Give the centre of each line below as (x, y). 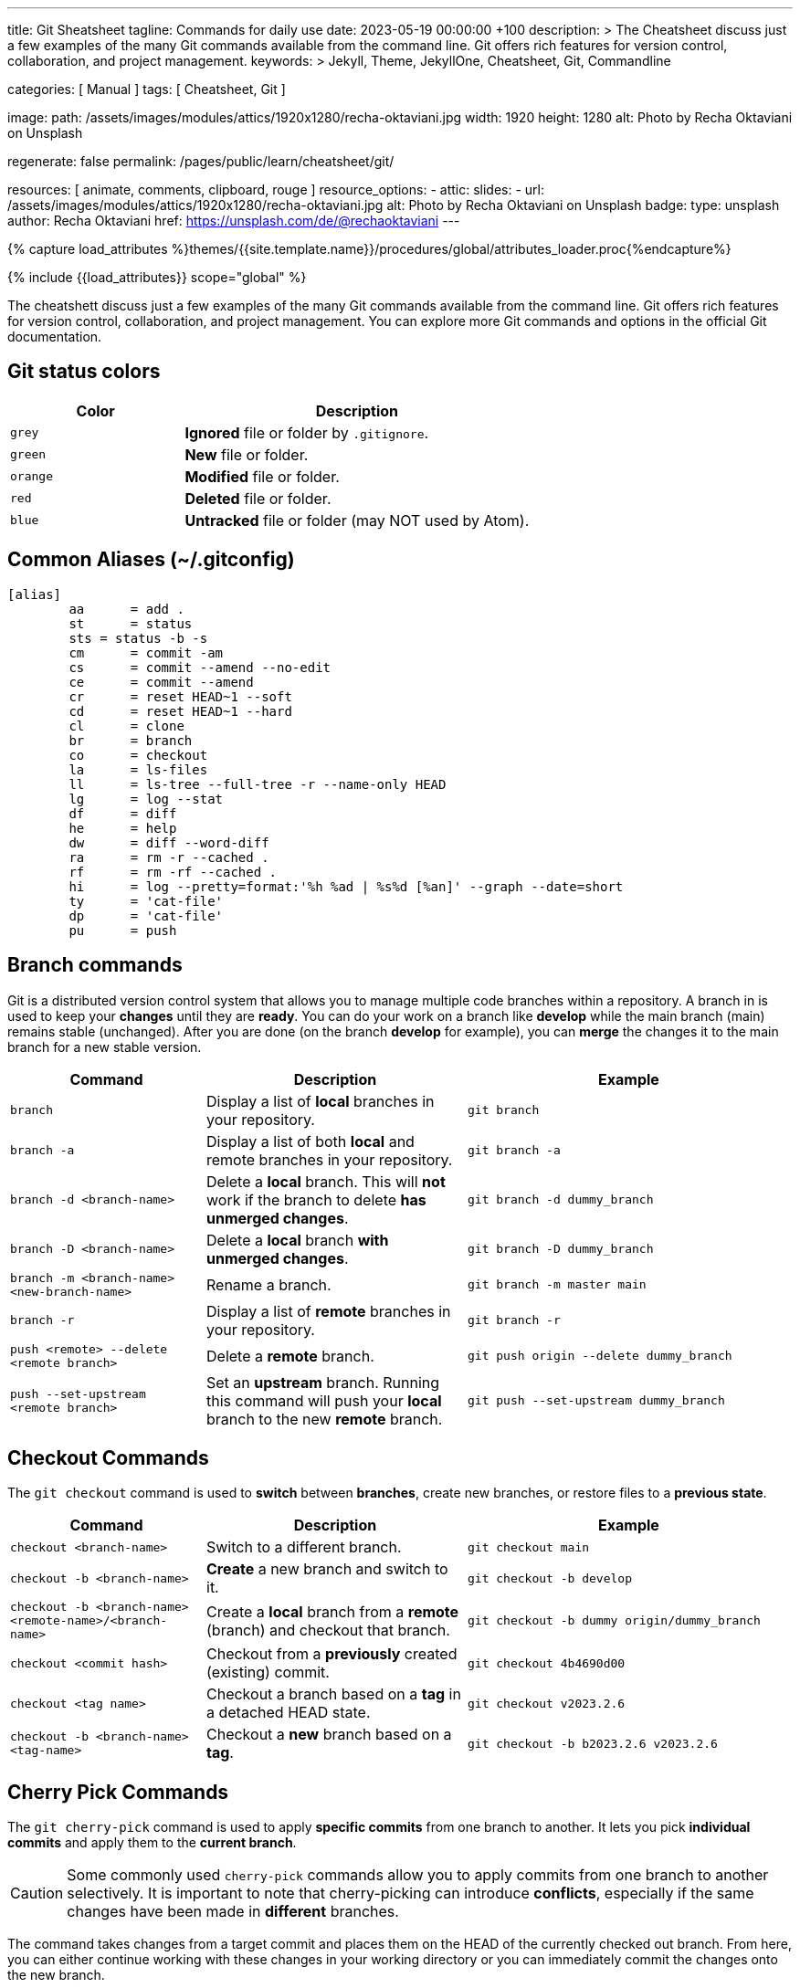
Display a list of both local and (311, 1141)
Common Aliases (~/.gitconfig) (151, 560)
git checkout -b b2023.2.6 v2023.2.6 (592, 1743)
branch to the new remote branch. (325, 1419)
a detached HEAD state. (289, 1713)
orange (32, 477)
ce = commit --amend (161, 682)
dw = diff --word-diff (169, 842)
